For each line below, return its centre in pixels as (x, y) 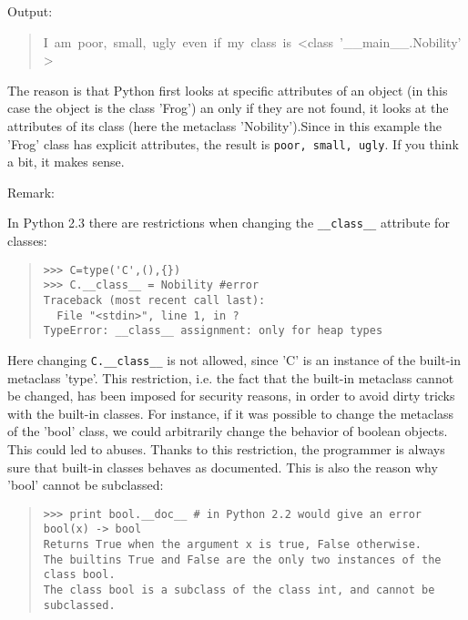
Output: (30, 11)
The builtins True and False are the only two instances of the (242, 559)
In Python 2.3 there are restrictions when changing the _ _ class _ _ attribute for (229, 223)
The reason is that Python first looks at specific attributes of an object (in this (228, 90)
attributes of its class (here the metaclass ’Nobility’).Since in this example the (224, 125)
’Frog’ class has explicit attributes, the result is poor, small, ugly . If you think (233, 143)
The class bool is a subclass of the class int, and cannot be (239, 590)
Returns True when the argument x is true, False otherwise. (233, 545)
